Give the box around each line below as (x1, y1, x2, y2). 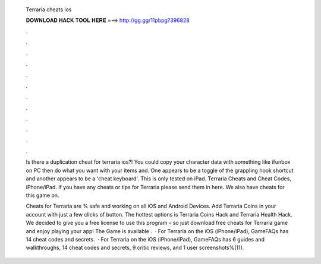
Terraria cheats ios (26, 6, 72, 13)
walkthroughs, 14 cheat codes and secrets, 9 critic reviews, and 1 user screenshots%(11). (26, 244, 244, 252)
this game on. (26, 192, 59, 199)
